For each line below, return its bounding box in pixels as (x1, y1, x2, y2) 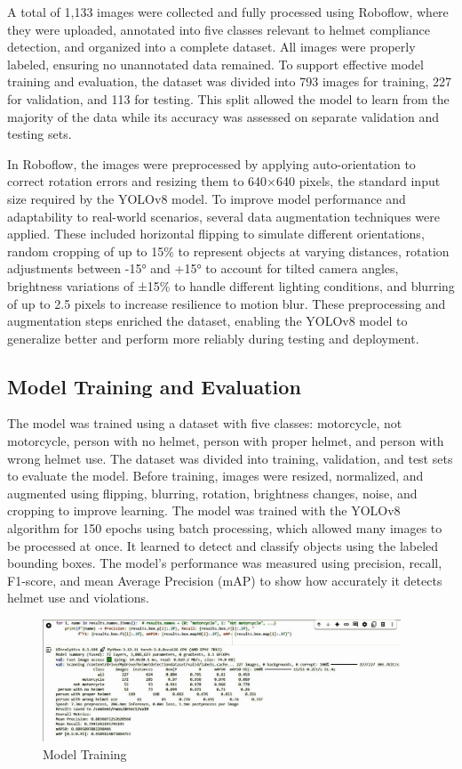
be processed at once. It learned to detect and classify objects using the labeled (7, 536, 439, 554)
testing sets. (7, 125, 72, 143)
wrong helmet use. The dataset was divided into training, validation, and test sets (7, 449, 453, 467)
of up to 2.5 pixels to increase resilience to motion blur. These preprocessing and (7, 294, 446, 312)
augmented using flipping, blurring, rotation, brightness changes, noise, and (7, 483, 418, 502)
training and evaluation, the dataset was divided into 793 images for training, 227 (7, 72, 452, 91)
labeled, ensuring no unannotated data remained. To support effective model (7, 54, 424, 73)
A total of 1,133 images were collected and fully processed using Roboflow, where (7, 3, 449, 20)
